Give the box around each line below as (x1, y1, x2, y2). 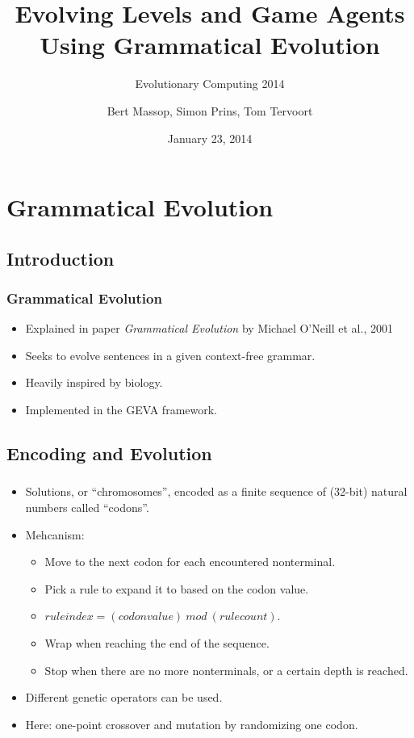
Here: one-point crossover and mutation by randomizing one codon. (25, 715, 358, 732)
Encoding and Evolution (6, 441, 212, 466)
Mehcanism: (25, 526, 85, 543)
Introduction (6, 245, 115, 270)
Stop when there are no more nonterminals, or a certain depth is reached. (44, 661, 408, 678)
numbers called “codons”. (25, 498, 149, 515)
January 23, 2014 (167, 129, 253, 146)
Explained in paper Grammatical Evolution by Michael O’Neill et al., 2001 (25, 320, 393, 337)
